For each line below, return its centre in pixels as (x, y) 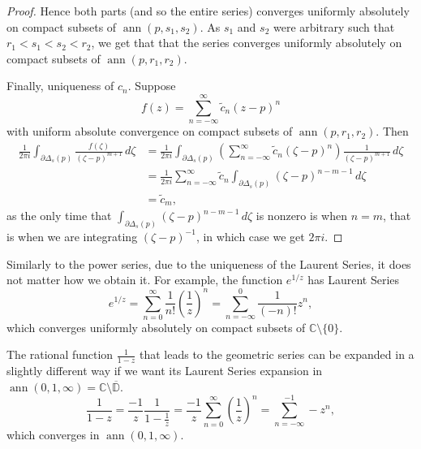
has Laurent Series (354, 280)
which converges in (53, 434)
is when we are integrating (72, 236)
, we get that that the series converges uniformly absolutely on (247, 43)
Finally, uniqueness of (60, 86)
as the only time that (59, 216)
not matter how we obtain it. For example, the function (145, 280)
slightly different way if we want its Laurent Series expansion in (165, 371)
